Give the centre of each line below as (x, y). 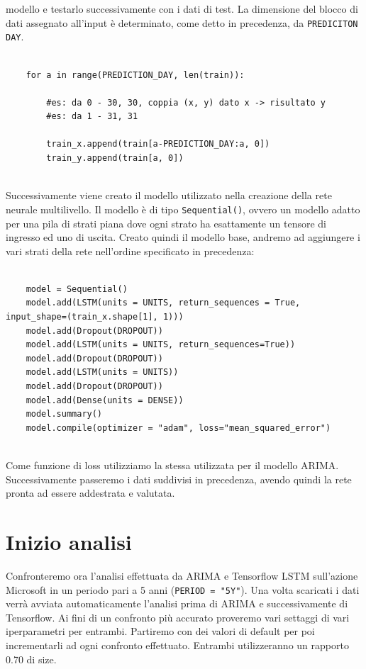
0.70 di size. (31, 659)
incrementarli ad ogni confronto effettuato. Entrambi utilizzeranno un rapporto (177, 645)
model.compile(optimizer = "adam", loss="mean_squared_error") (178, 428)
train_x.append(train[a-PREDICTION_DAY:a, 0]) (158, 144)
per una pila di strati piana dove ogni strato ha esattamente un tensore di (166, 223)
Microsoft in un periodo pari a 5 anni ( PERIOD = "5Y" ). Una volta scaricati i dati (183, 589)
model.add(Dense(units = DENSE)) (105, 400)
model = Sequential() (77, 289)
